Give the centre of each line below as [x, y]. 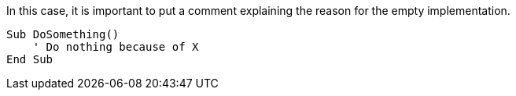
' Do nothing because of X [116, 47]
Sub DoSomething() [63, 34]
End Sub [30, 59]
